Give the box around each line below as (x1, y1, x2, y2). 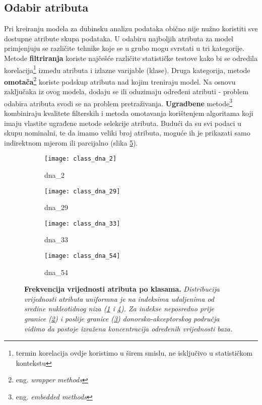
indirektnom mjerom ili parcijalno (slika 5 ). (4, 137, 138, 148)
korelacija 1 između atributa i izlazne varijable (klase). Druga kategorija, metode (4, 63, 250, 75)
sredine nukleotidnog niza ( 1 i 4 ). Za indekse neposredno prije (24, 303, 214, 314)
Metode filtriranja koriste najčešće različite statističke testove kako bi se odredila (4, 52, 257, 63)
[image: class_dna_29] (44, 187, 120, 195)
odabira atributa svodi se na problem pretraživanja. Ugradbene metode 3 (4, 96, 233, 108)
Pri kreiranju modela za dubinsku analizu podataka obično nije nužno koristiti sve (4, 23, 258, 34)
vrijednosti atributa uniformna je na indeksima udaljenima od (24, 293, 214, 304)
